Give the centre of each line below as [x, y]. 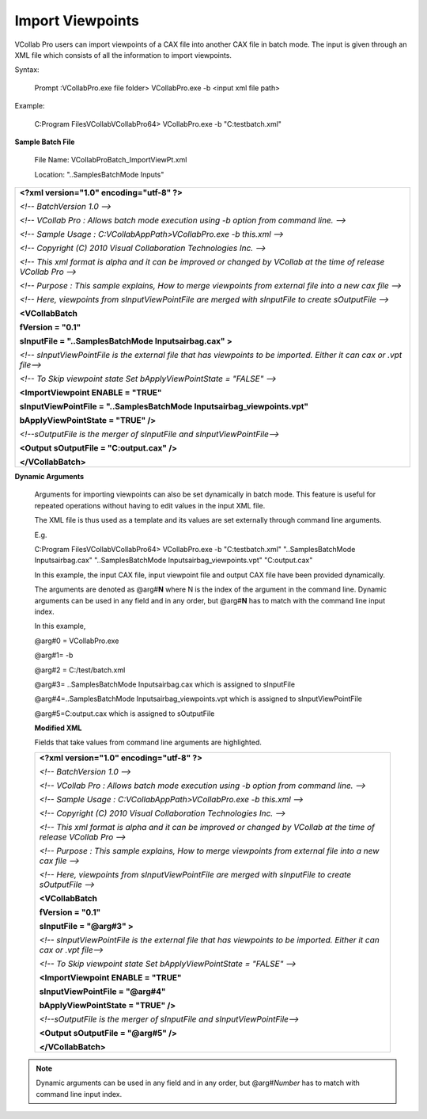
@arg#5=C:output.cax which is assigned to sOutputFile [125, 714]
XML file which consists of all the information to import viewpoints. [123, 55]
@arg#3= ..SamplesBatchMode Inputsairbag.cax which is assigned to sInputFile [165, 684]
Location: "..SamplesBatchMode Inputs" [99, 174]
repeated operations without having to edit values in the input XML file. [150, 505]
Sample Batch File [45, 142]
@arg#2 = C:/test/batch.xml [80, 670]
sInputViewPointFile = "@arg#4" [102, 991]
